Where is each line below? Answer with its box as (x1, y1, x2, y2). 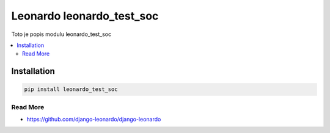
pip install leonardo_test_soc (24, 86, 119, 93)
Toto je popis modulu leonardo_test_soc (11, 31, 112, 38)
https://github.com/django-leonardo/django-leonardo (26, 116, 161, 123)
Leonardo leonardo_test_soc (11, 9, 159, 23)
